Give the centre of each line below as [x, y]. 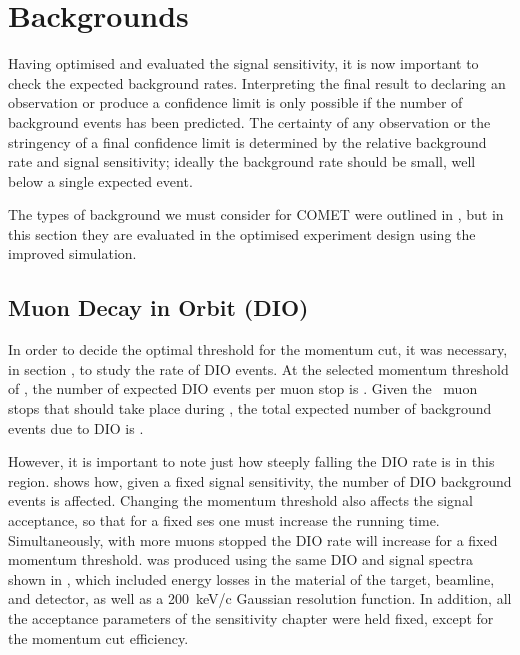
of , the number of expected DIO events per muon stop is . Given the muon [243, 388]
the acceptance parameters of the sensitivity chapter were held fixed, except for [251, 617]
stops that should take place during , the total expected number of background [250, 408]
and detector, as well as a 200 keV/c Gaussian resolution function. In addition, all [260, 598]
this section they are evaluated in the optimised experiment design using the [242, 233]
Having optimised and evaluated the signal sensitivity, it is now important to [243, 63]
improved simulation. [72, 253]
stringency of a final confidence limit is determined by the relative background [247, 141]
